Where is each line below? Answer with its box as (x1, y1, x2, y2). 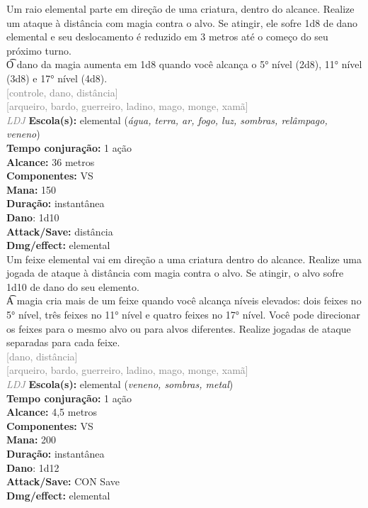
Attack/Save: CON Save (6, 474, 120, 489)
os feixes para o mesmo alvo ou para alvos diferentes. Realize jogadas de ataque (6, 321, 351, 336)
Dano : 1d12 (6, 460, 59, 475)
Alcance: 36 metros (6, 154, 95, 169)
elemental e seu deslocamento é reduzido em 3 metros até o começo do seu (6, 29, 328, 44)
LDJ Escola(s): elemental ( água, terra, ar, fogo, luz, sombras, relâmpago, (6, 112, 328, 127)
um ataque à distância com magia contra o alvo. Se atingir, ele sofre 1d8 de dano (6, 15, 358, 30)
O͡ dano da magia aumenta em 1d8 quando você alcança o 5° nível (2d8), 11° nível (6, 57, 362, 72)
